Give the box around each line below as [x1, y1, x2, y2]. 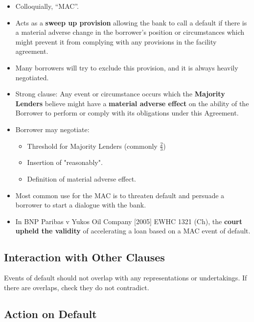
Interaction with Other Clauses [4, 250, 165, 265]
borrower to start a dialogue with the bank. [15, 200, 146, 210]
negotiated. [15, 72, 49, 82]
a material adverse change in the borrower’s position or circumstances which [15, 27, 245, 37]
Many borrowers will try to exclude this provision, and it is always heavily [15, 62, 238, 72]
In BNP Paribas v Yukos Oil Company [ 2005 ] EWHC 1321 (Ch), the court [15, 216, 242, 226]
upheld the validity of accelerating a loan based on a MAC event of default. [15, 226, 251, 236]
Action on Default [4, 306, 97, 321]
